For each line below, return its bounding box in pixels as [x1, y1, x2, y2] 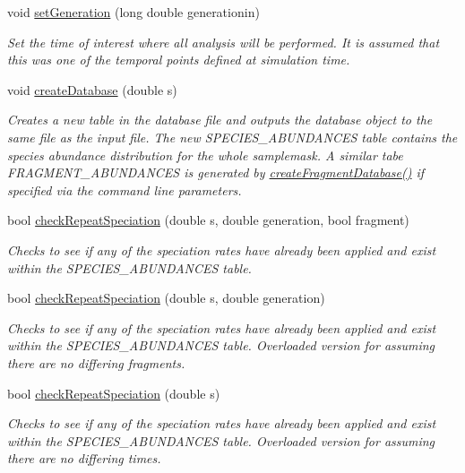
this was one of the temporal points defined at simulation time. [7, 50, 350, 69]
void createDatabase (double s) [7, 80, 177, 99]
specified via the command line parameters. [7, 180, 242, 199]
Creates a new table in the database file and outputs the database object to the [7, 110, 433, 129]
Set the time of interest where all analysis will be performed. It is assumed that [7, 32, 440, 51]
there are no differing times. [7, 449, 161, 468]
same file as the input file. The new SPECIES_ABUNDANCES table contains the [7, 127, 458, 146]
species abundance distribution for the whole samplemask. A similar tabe [7, 145, 403, 164]
